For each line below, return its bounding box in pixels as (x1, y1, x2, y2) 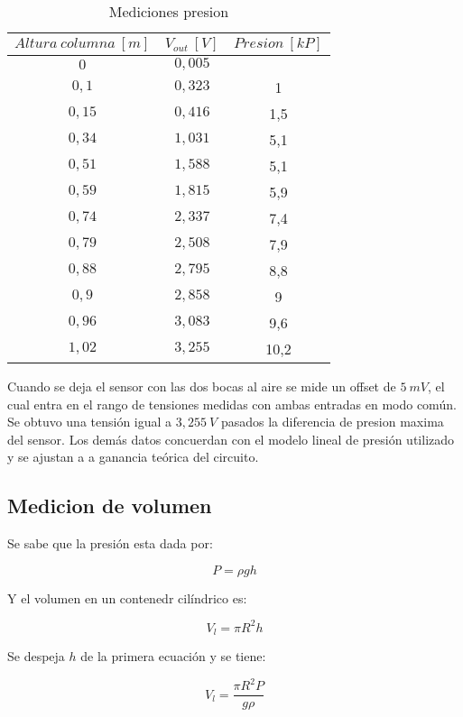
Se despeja (7, 647, 65, 666)
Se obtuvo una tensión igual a (7, 412, 172, 431)
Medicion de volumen (7, 492, 212, 519)
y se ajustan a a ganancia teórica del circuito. (7, 447, 259, 466)
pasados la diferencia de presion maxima (220, 412, 444, 431)
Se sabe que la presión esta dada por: (7, 534, 213, 553)
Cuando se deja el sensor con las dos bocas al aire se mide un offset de (7, 377, 396, 395)
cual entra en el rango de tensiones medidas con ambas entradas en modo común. (7, 394, 457, 413)
